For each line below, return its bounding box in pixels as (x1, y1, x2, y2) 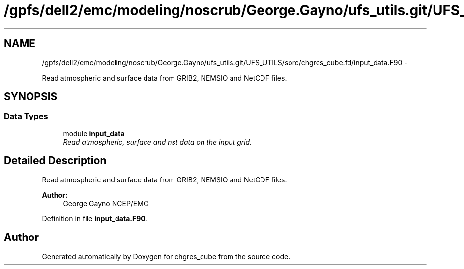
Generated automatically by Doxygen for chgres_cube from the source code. (42, 252, 290, 261)
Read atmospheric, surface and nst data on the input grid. (63, 137, 252, 146)
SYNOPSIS (4, 90, 58, 103)
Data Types (4, 111, 48, 121)
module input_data (63, 129, 125, 138)
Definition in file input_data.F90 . (42, 214, 147, 223)
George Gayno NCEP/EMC (63, 199, 149, 208)
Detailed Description (4, 154, 107, 167)
